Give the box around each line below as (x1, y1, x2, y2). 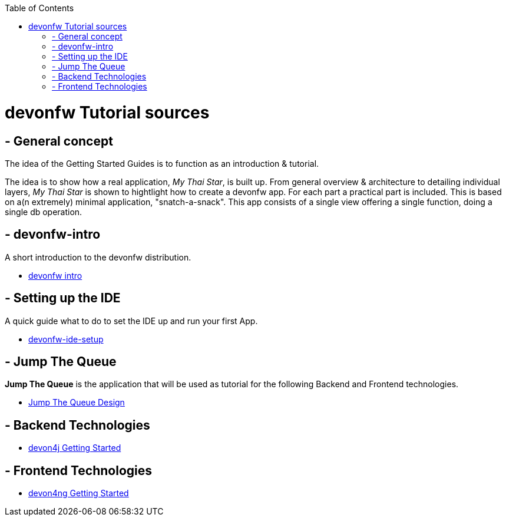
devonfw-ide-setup (28, 334, 104, 344)
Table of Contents (5, 3, 74, 13)
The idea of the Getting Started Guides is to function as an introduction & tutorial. (5, 158, 319, 169)
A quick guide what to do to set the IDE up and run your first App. (5, 315, 258, 326)
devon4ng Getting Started (28, 488, 129, 499)
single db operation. (5, 206, 82, 217)
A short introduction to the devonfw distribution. (5, 252, 191, 262)
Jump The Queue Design (28, 397, 125, 408)
